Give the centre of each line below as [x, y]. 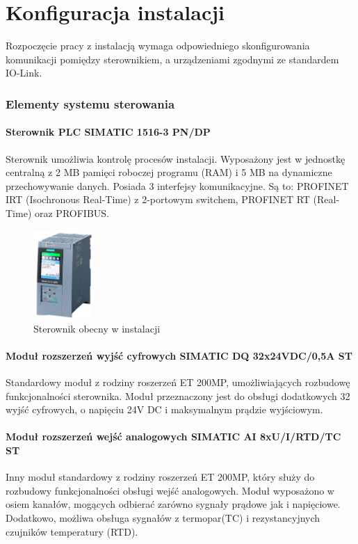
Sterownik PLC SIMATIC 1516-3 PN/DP [108, 132]
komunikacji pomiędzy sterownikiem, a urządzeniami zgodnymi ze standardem [172, 59]
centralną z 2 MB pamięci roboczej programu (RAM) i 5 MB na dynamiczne [169, 172]
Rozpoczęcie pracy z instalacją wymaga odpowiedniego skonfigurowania [158, 46]
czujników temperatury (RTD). [72, 531]
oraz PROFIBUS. [72, 213]
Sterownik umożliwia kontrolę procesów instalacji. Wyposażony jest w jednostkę [176, 158]
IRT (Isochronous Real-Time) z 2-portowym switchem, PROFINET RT [158, 199]
